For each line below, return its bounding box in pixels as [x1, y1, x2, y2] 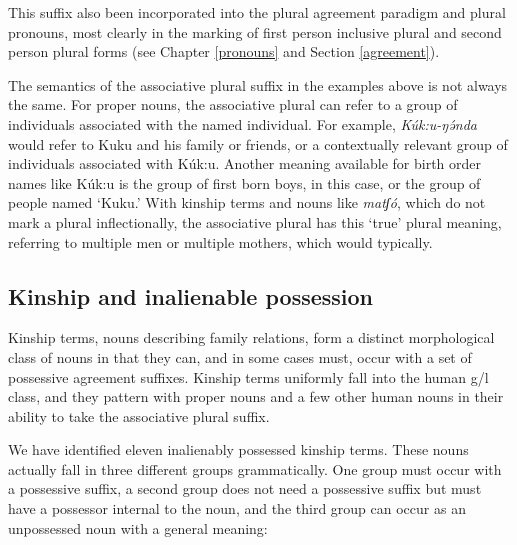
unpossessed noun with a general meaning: [8, 517, 268, 538]
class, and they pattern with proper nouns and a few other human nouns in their [8, 386, 504, 407]
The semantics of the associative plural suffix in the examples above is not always [8, 74, 508, 95]
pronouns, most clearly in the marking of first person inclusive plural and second [8, 21, 502, 42]
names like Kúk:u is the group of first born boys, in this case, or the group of [8, 172, 481, 193]
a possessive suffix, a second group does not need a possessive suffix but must [8, 478, 482, 499]
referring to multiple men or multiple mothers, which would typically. [8, 231, 433, 252]
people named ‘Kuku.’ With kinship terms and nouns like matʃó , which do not [8, 192, 486, 213]
